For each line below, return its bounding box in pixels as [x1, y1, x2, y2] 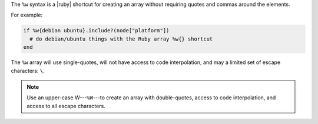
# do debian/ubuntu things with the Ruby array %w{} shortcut [29, 35, 213, 42]
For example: [11, 12, 43, 19]
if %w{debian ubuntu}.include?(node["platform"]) [23, 27, 170, 34]
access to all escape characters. [26, 102, 105, 109]
